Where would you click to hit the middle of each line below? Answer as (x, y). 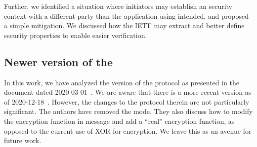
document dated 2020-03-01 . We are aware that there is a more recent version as (128, 92)
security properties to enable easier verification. (76, 35)
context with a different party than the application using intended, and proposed (126, 16)
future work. (23, 140)
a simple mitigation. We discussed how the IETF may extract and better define (124, 25)
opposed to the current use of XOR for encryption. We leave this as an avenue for (128, 130)
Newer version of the (59, 61)
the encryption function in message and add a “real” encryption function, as (119, 121)
